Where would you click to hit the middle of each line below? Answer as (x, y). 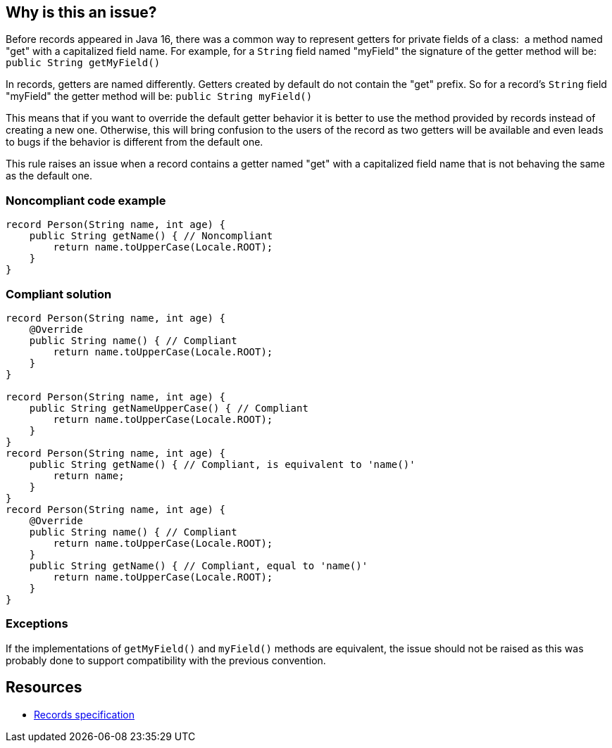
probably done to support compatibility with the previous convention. (166, 660)
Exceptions (37, 624)
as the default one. (49, 176)
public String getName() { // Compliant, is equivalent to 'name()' (222, 464)
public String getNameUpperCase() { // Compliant (169, 408)
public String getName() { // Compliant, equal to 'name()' (199, 565)
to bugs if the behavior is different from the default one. (135, 142)
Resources (44, 687)
